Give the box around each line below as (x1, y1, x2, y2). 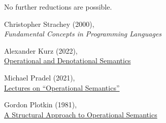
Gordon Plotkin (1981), (4, 99, 77, 110)
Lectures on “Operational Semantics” (4, 82, 120, 93)
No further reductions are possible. (4, 2, 112, 12)
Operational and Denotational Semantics (4, 55, 131, 66)
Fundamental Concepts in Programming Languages (4, 28, 162, 39)
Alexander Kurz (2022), (4, 45, 78, 56)
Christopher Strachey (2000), (4, 18, 94, 29)
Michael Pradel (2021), (4, 72, 75, 83)
